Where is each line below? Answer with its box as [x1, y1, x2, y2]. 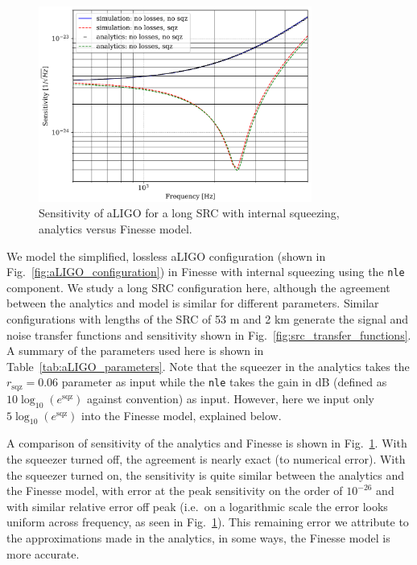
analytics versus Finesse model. [39, 220, 192, 237]
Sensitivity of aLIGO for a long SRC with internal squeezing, [39, 204, 340, 221]
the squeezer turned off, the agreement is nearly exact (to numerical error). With [6, 451, 406, 468]
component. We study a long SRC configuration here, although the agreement [6, 278, 390, 295]
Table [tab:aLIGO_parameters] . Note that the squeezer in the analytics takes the [6, 357, 410, 374]
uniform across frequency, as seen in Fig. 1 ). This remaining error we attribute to [6, 513, 409, 530]
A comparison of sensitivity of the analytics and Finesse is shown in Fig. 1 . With [6, 435, 407, 452]
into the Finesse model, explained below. [81, 406, 282, 423]
